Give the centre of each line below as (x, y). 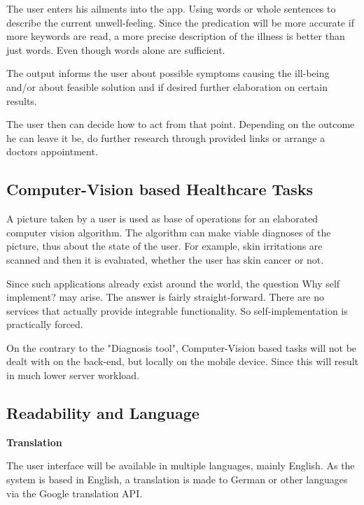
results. (22, 100)
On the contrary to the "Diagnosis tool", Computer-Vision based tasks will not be (182, 347)
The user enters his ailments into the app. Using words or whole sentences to (171, 8)
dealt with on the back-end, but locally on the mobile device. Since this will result (183, 361)
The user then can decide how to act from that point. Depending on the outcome (181, 124)
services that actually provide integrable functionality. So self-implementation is (177, 310)
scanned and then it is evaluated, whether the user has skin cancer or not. (165, 259)
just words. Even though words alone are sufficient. (116, 49)
